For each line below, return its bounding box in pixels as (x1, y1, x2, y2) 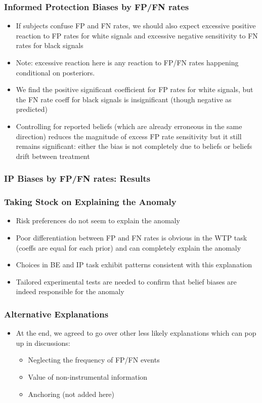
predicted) (16, 104, 48, 114)
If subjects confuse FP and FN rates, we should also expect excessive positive (16, 20, 256, 31)
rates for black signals (16, 40, 83, 51)
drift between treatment (16, 150, 90, 161)
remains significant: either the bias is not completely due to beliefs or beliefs (16, 141, 252, 151)
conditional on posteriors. (16, 67, 95, 77)
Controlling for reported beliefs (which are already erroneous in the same (16, 120, 242, 131)
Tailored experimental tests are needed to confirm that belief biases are (16, 276, 237, 287)
